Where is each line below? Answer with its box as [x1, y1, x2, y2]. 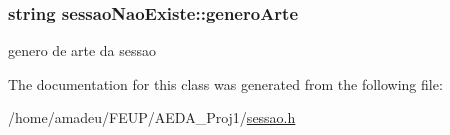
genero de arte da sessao [8, 40, 157, 61]
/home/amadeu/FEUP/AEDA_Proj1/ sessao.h [8, 107, 296, 128]
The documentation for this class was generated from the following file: [8, 73, 443, 94]
